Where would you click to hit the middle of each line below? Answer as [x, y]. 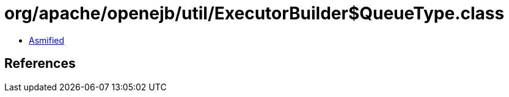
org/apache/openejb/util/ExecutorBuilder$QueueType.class [254, 13]
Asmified [47, 40]
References [40, 64]
